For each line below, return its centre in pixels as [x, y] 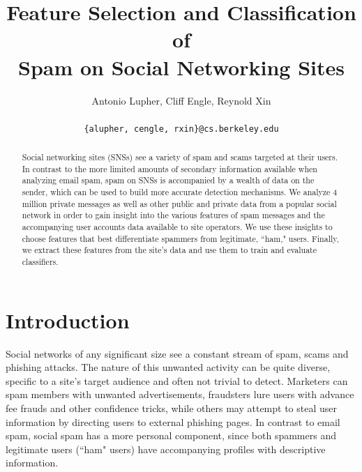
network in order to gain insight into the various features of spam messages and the [173, 215]
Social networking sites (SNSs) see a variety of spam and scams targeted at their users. [180, 157]
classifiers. [40, 262]
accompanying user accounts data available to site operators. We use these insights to [177, 227]
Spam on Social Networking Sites [181, 67]
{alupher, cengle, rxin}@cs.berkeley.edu [181, 129]
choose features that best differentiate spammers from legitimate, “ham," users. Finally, [180, 238]
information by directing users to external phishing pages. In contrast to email [173, 421]
